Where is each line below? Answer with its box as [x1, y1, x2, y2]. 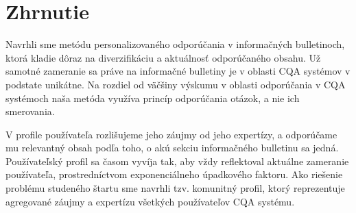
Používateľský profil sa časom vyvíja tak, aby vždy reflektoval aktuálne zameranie [5, 153, 349, 168]
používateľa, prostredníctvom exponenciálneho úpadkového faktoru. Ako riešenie [5, 167, 343, 181]
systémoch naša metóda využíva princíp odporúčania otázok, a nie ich [5, 90, 300, 105]
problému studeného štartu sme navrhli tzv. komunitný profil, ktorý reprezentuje [5, 181, 345, 195]
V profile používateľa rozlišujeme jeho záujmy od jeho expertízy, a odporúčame [5, 127, 337, 141]
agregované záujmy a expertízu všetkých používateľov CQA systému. [5, 194, 295, 208]
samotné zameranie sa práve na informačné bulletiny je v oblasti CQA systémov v [5, 64, 351, 78]
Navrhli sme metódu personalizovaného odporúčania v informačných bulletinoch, [5, 37, 345, 51]
